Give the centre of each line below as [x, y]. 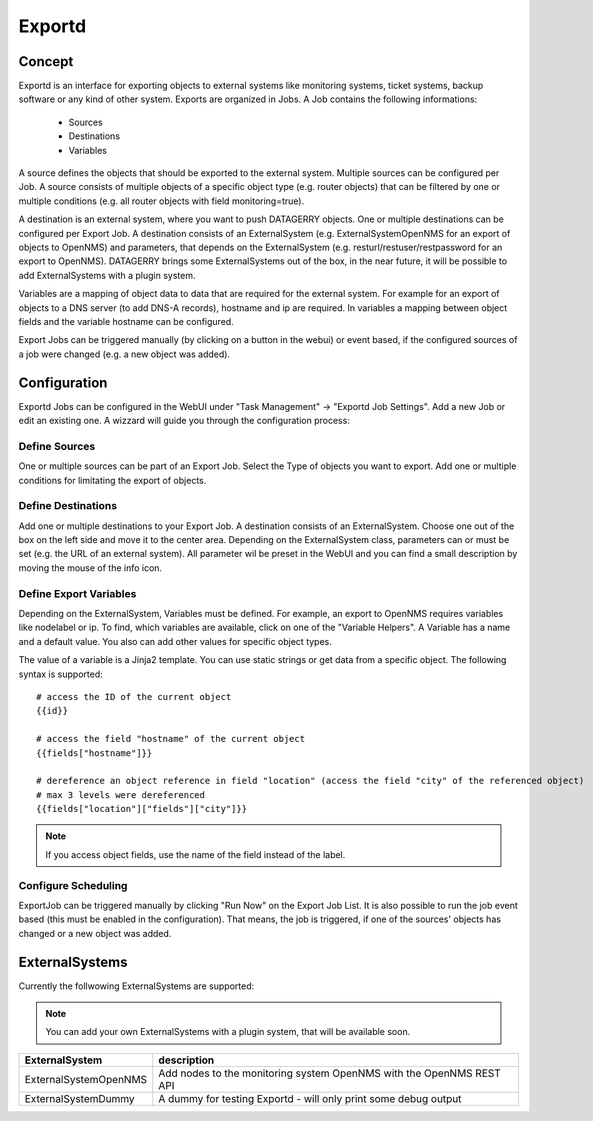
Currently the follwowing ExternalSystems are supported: [136, 986]
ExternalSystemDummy [79, 1098]
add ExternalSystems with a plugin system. [107, 275]
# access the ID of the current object [134, 696]
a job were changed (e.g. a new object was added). [124, 354]
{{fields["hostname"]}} [94, 753]
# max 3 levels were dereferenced [120, 794]
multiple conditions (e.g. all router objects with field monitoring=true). [161, 201]
